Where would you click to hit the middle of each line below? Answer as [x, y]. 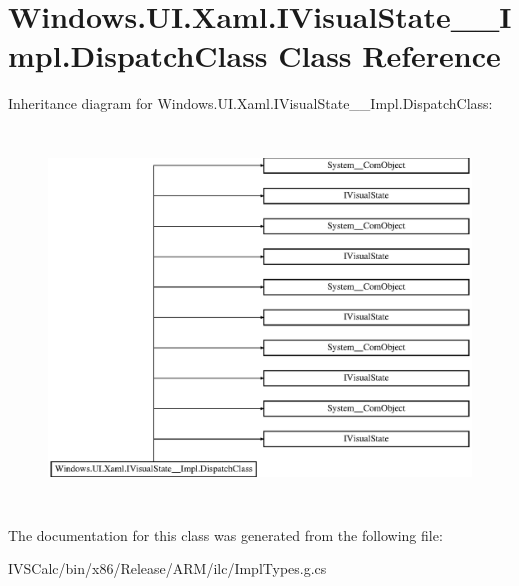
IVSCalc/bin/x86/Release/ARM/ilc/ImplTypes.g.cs [167, 568]
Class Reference [389, 55]
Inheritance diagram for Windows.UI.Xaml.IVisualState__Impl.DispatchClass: [250, 103]
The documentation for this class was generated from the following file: [225, 534]
